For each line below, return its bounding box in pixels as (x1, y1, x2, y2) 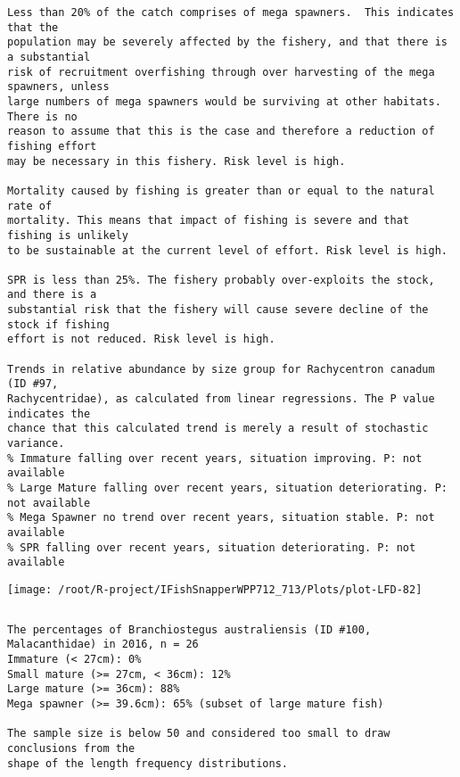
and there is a (7, 288, 97, 302)
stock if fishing (7, 318, 110, 331)
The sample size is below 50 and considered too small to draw (7, 727, 390, 740)
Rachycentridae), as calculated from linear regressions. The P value (7, 393, 435, 406)
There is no (7, 110, 78, 123)
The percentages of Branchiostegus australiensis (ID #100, (7, 623, 372, 636)
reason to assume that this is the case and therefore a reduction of (7, 125, 435, 138)
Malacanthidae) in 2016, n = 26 (7, 638, 199, 651)
